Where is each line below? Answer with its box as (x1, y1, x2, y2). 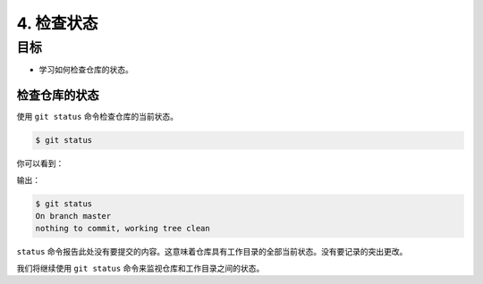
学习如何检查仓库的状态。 (38, 64, 133, 75)
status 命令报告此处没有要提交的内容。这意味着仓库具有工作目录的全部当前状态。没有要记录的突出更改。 (16, 246, 408, 257)
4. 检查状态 (16, 13, 98, 33)
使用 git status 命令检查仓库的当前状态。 (16, 112, 179, 122)
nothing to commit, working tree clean (35, 223, 210, 234)
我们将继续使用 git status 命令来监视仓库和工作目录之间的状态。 (16, 263, 265, 273)
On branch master (35, 211, 112, 221)
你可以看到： (16, 158, 64, 169)
